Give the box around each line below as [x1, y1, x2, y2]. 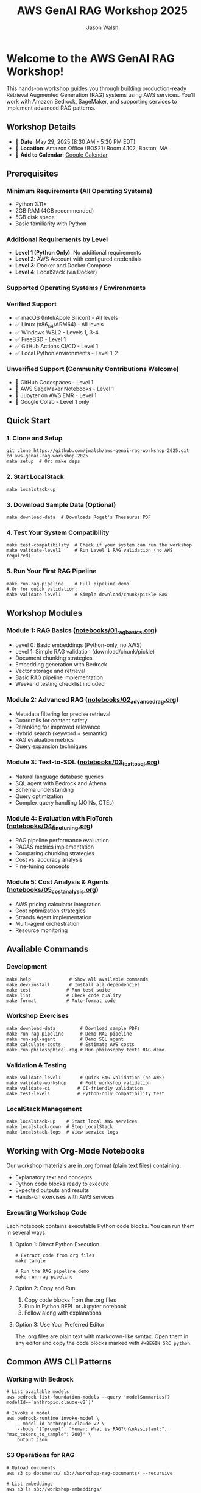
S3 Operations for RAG [6, 1451, 75, 1459]
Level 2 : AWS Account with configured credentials [15, 255, 142, 263]
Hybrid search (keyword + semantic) [15, 730, 108, 737]
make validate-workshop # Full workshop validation [6, 1080, 151, 1086]
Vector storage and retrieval [15, 667, 86, 674]
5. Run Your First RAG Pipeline [6, 567, 97, 576]
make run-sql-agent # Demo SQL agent [6, 1036, 124, 1042]
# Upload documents [6, 1464, 56, 1471]
